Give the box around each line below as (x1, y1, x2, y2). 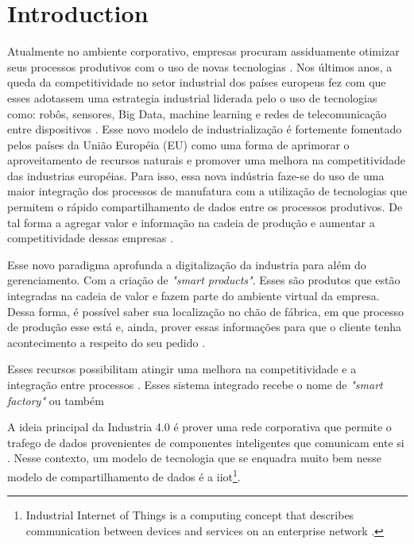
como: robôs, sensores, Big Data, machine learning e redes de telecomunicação (7, 105, 387, 122)
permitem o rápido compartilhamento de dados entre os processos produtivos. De (7, 199, 403, 215)
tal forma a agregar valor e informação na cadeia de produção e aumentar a (7, 214, 375, 230)
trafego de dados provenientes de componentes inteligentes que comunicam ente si (7, 434, 404, 450)
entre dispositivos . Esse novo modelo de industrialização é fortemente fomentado (7, 121, 402, 137)
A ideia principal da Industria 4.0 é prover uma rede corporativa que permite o (7, 419, 392, 435)
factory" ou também (7, 392, 104, 408)
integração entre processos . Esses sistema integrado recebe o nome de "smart (7, 376, 383, 392)
